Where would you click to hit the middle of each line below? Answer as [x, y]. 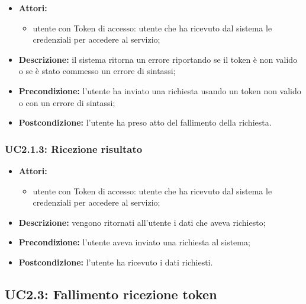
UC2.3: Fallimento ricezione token [111, 294]
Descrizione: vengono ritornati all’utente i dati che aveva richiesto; [142, 222]
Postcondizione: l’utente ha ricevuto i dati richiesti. [116, 262]
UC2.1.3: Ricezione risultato [74, 148]
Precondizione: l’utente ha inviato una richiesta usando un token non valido [160, 90]
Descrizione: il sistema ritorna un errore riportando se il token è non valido [158, 59]
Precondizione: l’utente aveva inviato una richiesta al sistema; [134, 242]
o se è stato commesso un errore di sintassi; [97, 71]
